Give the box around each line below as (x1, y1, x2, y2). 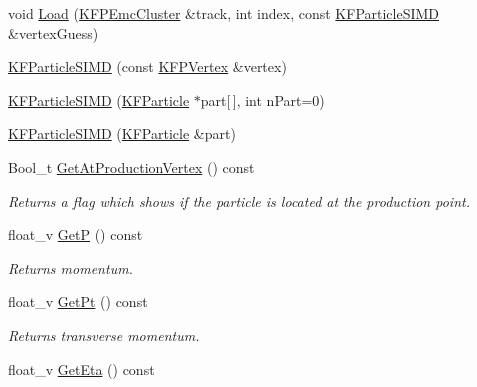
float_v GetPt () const (8, 291, 148, 312)
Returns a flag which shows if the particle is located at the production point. (8, 190, 470, 211)
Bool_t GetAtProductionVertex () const (8, 156, 255, 177)
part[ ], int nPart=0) (200, 89, 325, 110)
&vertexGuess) (8, 22, 99, 43)
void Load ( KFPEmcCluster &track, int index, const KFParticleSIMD (8, 3, 440, 23)
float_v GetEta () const (8, 358, 155, 379)
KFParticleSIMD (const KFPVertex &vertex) (8, 56, 287, 77)
